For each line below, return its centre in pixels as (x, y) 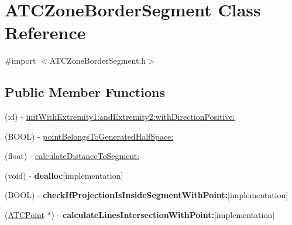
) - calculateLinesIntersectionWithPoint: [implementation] (163, 215)
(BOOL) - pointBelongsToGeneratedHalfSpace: (89, 136)
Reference (45, 32)
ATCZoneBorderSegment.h (98, 60)
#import (20, 60)
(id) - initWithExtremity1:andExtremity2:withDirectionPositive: (120, 117)
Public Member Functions (85, 92)
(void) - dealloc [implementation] (64, 175)
